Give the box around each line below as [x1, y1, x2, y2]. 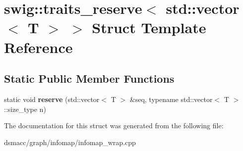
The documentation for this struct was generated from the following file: [4, 120, 224, 131]
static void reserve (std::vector [4, 94, 100, 104]
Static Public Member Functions [4, 71, 175, 86]
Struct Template [92, 17, 206, 38]
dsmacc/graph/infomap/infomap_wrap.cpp [4, 137, 136, 147]
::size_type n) [4, 103, 46, 114]
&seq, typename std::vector [129, 94, 213, 104]
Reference [4, 37, 73, 57]
